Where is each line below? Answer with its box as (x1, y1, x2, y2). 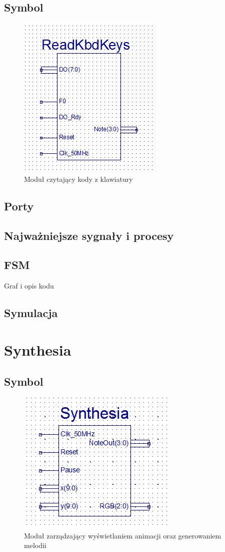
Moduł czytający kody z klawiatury (24, 173, 133, 184)
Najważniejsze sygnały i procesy (4, 227, 174, 243)
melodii (24, 540, 46, 550)
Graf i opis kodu (4, 281, 54, 291)
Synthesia (4, 339, 71, 360)
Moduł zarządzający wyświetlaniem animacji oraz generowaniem (24, 530, 221, 540)
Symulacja (4, 305, 58, 321)
